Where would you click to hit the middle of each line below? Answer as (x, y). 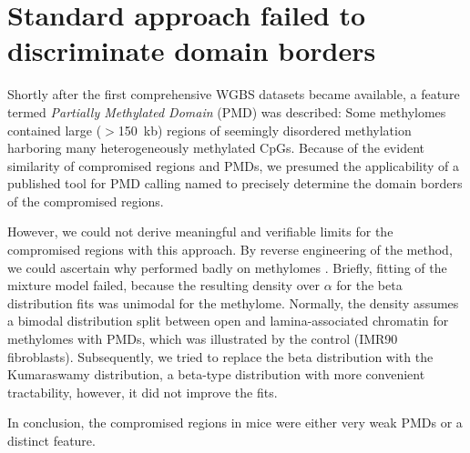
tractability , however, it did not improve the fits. (143, 392)
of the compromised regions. (86, 201)
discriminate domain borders (192, 50)
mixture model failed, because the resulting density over (163, 285)
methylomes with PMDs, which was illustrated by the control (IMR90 (203, 339)
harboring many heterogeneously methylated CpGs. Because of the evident (216, 148)
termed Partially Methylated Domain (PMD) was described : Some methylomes (227, 111)
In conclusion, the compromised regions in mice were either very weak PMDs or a (235, 423)
